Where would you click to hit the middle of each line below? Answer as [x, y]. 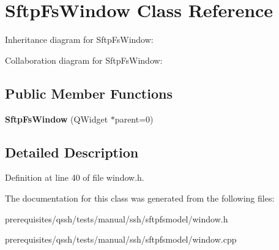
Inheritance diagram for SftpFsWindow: [79, 40]
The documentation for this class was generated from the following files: [140, 198]
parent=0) [134, 119]
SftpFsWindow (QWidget [57, 119]
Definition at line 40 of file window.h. [75, 177]
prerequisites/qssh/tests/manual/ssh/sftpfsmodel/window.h [117, 218]
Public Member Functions [89, 93]
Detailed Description [72, 152]
